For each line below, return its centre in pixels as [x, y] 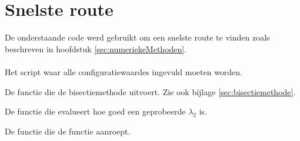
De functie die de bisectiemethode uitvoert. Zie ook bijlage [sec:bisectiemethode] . [150, 91]
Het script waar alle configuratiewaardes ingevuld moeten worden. [124, 71]
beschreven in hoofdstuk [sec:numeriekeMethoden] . [96, 48]
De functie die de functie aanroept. [68, 131]
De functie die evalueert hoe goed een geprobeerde [95, 111]
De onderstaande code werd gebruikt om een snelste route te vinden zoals [137, 37]
